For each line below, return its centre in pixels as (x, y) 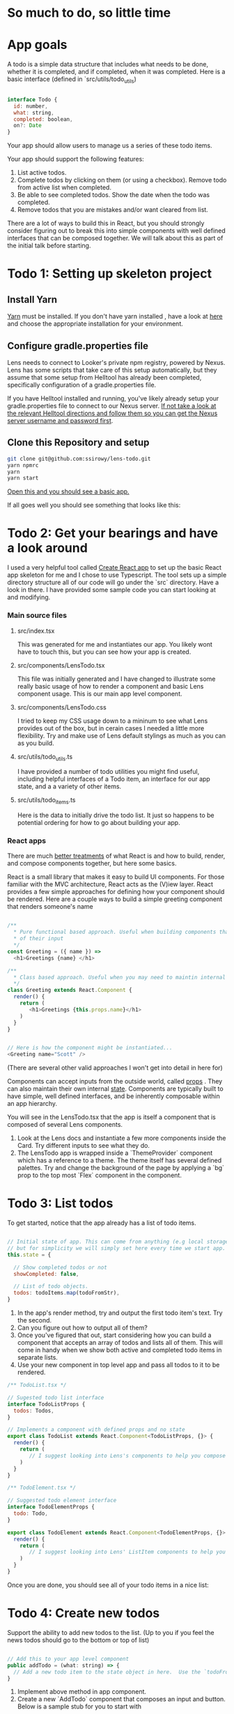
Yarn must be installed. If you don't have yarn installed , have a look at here (115, 317)
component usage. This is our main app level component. (100, 693)
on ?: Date (28, 126)
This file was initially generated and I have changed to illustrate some (116, 679)
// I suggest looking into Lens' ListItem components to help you (127, 1552)
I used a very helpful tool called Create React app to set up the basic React (114, 568)
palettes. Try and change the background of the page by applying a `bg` (121, 1168)
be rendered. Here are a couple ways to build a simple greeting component (115, 899)
